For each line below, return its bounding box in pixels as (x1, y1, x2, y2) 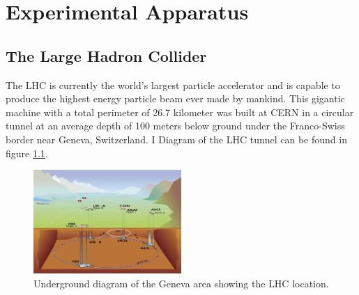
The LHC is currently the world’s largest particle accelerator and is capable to (6, 77, 340, 92)
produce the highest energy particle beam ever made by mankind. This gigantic (6, 91, 345, 106)
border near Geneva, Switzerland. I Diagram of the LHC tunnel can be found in (6, 131, 347, 146)
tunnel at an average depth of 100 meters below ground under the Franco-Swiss (6, 118, 345, 133)
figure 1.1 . (6, 145, 48, 160)
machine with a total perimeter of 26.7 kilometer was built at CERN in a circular (6, 104, 354, 119)
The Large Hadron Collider (6, 45, 207, 66)
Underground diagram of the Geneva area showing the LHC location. (33, 276, 329, 290)
